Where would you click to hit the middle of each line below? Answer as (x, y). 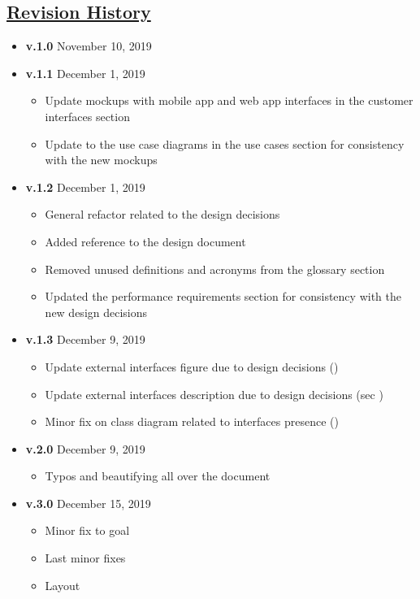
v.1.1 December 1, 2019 (85, 73)
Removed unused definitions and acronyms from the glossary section (215, 269)
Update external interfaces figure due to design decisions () (192, 366)
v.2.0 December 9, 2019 (85, 448)
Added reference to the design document (145, 241)
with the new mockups (101, 160)
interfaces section (87, 116)
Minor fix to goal (87, 530)
